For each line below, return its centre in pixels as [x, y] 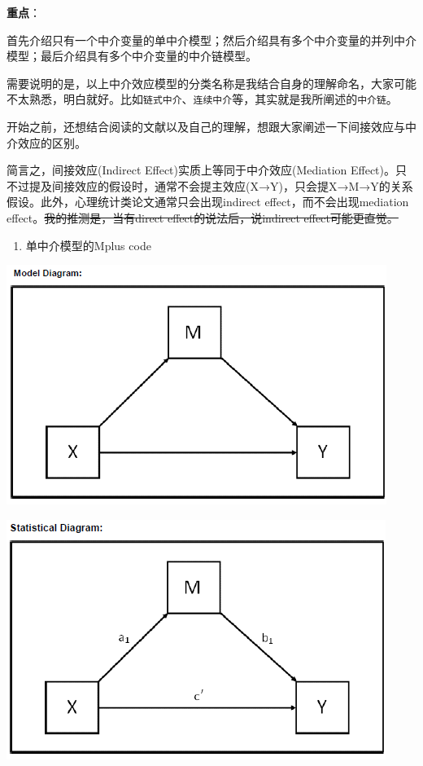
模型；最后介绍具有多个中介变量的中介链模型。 [132, 56]
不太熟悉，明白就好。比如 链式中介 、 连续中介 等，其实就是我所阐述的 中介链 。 [202, 99]
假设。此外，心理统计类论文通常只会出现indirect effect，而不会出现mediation [208, 202]
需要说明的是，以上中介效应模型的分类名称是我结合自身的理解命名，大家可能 [211, 83]
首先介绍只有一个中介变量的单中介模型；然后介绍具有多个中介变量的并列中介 [211, 40]
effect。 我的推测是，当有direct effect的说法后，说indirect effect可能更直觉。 [203, 218]
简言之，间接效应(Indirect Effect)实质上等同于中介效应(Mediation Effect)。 [201, 170]
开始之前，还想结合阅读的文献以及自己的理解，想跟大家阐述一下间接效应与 [206, 127]
